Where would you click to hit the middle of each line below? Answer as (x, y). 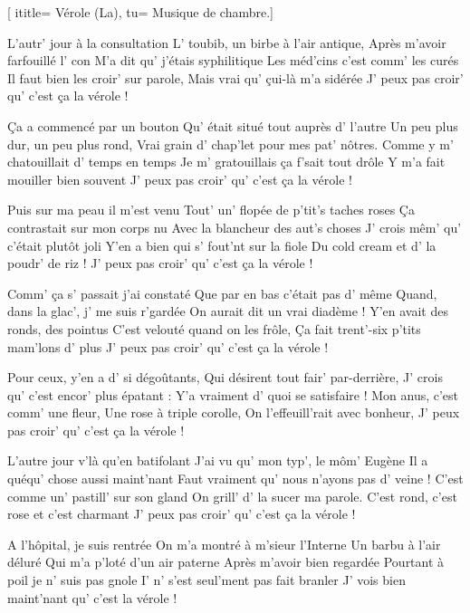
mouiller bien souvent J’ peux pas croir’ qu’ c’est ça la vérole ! (180, 179)
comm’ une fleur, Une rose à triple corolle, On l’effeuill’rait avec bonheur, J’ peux (234, 412)
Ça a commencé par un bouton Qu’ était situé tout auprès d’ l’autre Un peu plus (233, 125)
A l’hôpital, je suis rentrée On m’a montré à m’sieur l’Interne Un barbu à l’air (224, 544)
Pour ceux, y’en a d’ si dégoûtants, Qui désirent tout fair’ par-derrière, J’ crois (225, 377)
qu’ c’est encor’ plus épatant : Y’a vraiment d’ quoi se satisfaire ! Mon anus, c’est (233, 394)
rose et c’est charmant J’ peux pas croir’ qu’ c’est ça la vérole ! (182, 514)
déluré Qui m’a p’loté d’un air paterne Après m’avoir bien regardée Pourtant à (226, 562)
